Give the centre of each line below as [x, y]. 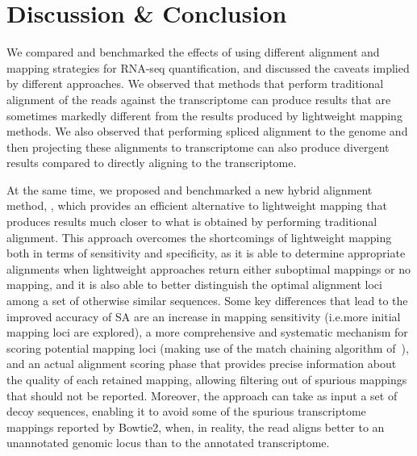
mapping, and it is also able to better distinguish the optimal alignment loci [194, 284]
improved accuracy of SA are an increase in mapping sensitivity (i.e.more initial [204, 316]
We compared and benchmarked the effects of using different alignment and [193, 52]
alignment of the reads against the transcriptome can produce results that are [199, 99]
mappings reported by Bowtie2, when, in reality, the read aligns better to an [196, 427]
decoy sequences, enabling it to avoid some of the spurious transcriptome [186, 411]
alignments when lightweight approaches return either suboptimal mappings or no [209, 268]
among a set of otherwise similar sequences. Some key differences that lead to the [207, 301]
